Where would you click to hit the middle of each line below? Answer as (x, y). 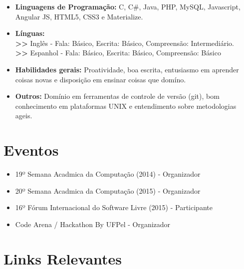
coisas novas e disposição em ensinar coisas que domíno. (101, 79)
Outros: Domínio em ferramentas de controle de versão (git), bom (117, 96)
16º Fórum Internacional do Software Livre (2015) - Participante (114, 207)
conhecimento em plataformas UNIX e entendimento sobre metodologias (126, 106)
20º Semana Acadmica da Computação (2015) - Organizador (108, 190)
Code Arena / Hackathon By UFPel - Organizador (93, 224)
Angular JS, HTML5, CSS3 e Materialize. (79, 16)
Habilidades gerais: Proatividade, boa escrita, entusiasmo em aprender (127, 69)
